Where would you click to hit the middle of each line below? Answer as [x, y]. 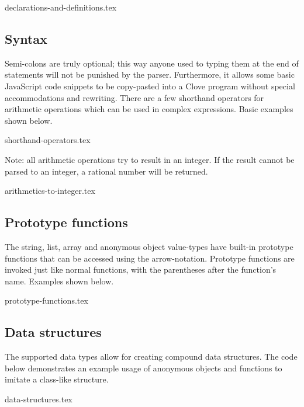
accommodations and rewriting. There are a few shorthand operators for [134, 97]
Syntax [26, 38]
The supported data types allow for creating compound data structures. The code [151, 356]
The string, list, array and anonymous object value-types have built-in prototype [149, 246]
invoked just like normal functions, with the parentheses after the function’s [141, 269]
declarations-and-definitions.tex [61, 7]
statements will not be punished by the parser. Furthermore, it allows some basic [150, 74]
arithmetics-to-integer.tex [50, 191]
